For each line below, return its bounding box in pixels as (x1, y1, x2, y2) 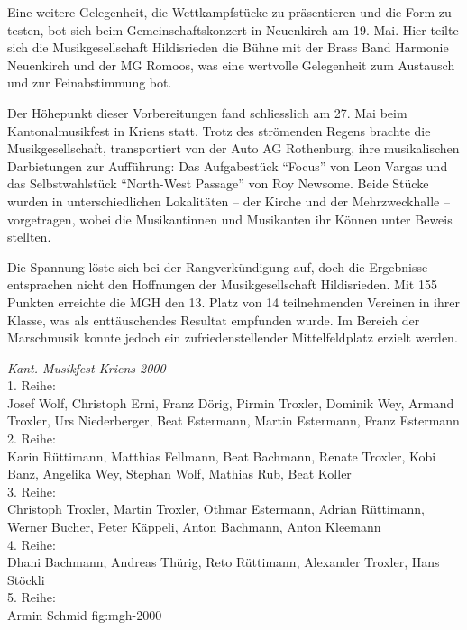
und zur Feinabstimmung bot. (7, 73, 172, 92)
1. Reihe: (7, 376, 56, 395)
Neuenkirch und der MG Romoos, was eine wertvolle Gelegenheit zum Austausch (7, 55, 455, 74)
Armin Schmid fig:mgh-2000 (7, 606, 162, 624)
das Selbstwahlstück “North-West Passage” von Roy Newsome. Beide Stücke (7, 174, 429, 193)
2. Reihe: (7, 429, 56, 448)
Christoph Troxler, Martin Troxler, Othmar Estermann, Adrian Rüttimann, (7, 499, 425, 518)
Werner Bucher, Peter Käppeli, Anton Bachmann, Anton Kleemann (7, 517, 381, 536)
